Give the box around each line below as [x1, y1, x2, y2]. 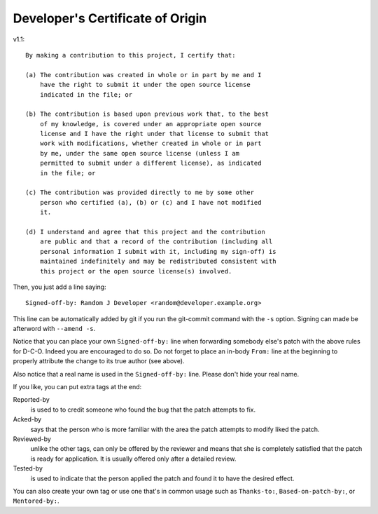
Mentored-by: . [13, 496, 59, 505]
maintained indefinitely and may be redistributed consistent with [39, 257, 276, 266]
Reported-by [13, 395, 50, 404]
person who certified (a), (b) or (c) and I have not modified [39, 198, 262, 206]
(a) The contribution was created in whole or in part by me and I [25, 71, 262, 79]
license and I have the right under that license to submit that [39, 130, 269, 138]
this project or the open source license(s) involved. [39, 267, 232, 275]
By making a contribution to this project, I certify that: [25, 51, 236, 59]
